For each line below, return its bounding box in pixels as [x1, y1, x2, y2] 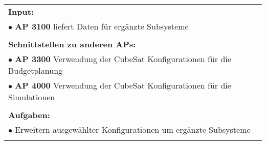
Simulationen [8, 91, 55, 103]
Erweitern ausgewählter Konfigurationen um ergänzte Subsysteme [15, 124, 251, 135]
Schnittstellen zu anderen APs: [8, 38, 136, 50]
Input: [8, 6, 34, 17]
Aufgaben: [8, 109, 50, 121]
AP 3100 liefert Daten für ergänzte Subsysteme [15, 20, 189, 32]
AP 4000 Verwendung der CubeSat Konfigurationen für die [15, 79, 231, 91]
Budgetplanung [8, 65, 63, 76]
